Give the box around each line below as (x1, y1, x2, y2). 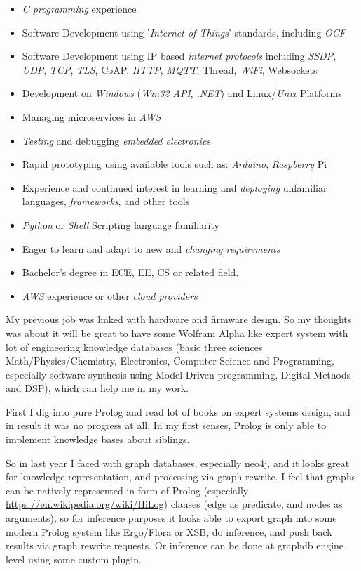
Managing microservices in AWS (22, 109, 161, 124)
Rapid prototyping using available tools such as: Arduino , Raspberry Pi (22, 157, 327, 171)
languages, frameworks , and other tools (22, 194, 190, 209)
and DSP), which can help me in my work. (6, 381, 189, 395)
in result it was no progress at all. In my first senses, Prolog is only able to (6, 418, 327, 433)
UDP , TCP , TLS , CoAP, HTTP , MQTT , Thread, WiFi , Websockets (22, 62, 318, 77)
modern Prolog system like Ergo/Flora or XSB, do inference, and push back (6, 524, 332, 539)
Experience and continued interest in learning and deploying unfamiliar (22, 180, 327, 195)
